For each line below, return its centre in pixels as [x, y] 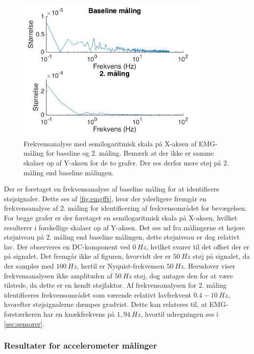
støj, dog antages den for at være [184, 275]
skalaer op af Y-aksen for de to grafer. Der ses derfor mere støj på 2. [126, 163]
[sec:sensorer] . [24, 323]
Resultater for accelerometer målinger [81, 345]
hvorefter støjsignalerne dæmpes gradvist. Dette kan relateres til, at [106, 304]
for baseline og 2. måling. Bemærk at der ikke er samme [130, 153]
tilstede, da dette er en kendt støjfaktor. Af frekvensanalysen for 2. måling [115, 285]
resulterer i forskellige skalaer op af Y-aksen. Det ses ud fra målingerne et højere [125, 227]
